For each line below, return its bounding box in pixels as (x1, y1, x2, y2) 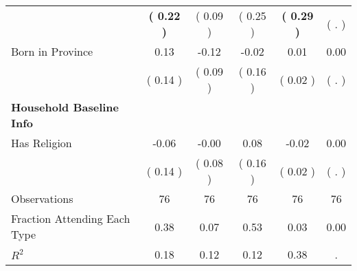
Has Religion (11, 135, 72, 151)
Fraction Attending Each (11, 210, 130, 226)
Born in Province (11, 43, 93, 59)
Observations (11, 191, 73, 206)
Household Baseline (11, 99, 119, 115)
